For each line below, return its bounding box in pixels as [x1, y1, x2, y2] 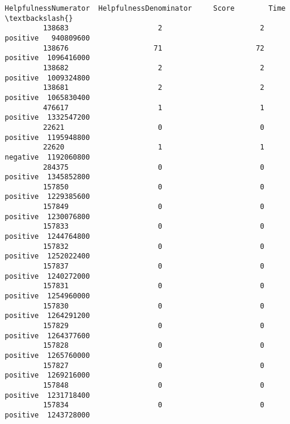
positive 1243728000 [5, 410, 90, 419]
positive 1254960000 [5, 292, 90, 301]
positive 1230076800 [5, 212, 90, 221]
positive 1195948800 [5, 133, 90, 142]
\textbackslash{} [5, 14, 73, 23]
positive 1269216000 [5, 371, 90, 380]
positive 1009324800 [5, 73, 90, 82]
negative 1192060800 [5, 152, 90, 161]
